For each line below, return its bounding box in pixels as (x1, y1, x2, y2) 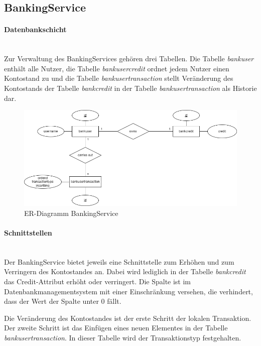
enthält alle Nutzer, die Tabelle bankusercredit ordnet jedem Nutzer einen (4, 63, 229, 73)
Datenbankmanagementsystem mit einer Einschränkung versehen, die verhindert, (4, 286, 253, 296)
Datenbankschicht (4, 24, 67, 35)
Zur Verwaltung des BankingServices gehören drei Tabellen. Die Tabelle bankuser (4, 53, 254, 64)
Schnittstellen (4, 227, 52, 238)
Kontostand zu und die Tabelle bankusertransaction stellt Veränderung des (4, 73, 233, 83)
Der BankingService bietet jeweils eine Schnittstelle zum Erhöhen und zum (4, 256, 234, 267)
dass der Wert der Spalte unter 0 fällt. (4, 296, 121, 306)
